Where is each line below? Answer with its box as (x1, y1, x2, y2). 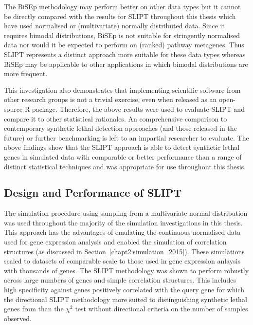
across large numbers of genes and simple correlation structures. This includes (4, 275, 236, 285)
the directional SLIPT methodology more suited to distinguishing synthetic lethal (4, 294, 247, 304)
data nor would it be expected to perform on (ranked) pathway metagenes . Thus (4, 40, 244, 50)
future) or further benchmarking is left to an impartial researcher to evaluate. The (4, 132, 249, 142)
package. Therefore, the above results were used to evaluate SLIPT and (32, 103, 245, 114)
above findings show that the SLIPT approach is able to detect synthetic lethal (4, 142, 240, 152)
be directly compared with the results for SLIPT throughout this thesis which (4, 11, 236, 21)
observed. (4, 313, 32, 323)
